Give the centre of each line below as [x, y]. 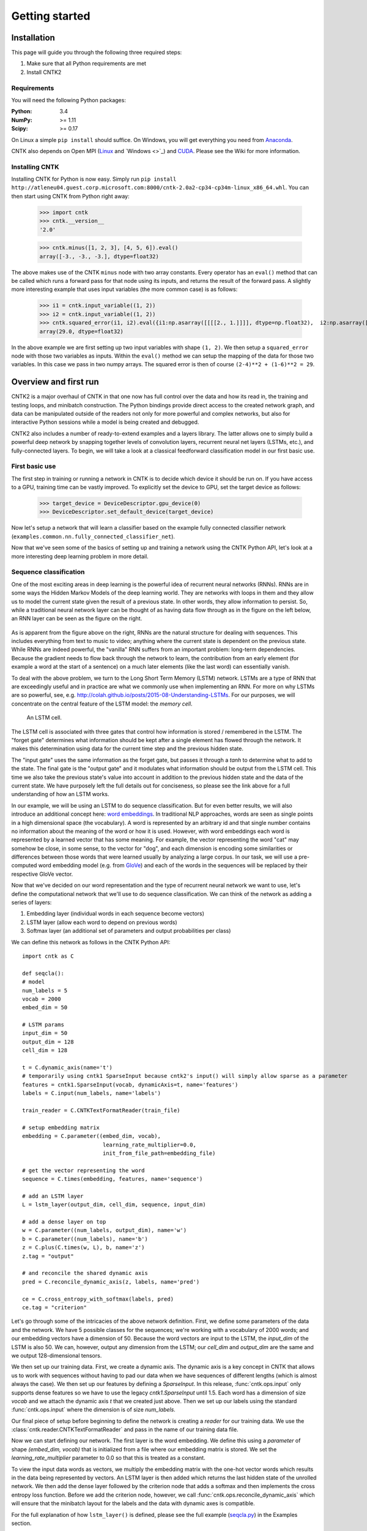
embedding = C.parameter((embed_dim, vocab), [92, 1136]
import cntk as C [48, 956]
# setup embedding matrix [61, 1127]
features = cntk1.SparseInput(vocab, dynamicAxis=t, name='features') [130, 1085]
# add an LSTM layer [53, 1196]
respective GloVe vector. [42, 874]
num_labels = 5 [45, 990]
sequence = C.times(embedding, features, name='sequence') [113, 1179]
